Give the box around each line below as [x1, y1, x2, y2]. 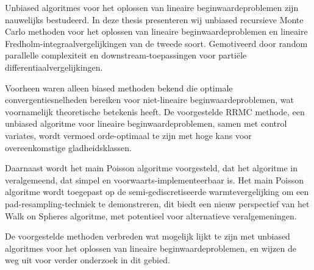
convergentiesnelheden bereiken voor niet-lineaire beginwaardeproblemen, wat [5, 93, 294, 106]
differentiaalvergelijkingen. [5, 60, 103, 73]
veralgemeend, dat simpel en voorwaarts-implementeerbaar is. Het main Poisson [5, 173, 304, 186]
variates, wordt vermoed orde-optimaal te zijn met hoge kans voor [5, 129, 252, 141]
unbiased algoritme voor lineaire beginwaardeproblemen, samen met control [5, 117, 287, 130]
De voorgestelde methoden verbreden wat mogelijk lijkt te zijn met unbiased [5, 230, 290, 243]
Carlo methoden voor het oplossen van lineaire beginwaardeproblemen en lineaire [5, 25, 308, 38]
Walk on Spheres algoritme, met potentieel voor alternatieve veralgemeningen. [5, 209, 297, 222]
